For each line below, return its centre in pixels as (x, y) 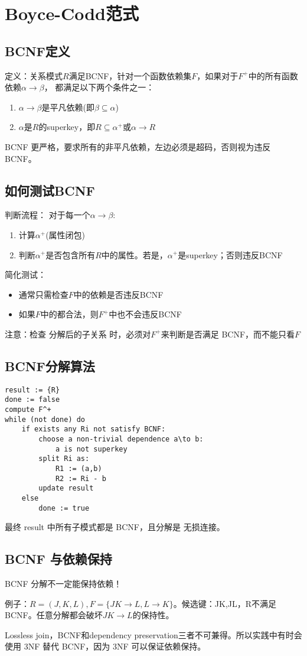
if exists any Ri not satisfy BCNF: (94, 429)
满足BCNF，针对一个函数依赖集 (130, 75)
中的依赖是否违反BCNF (118, 294)
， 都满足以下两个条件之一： (99, 87)
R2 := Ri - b (81, 478)
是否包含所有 (71, 254)
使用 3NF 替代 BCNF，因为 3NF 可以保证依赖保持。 (105, 646)
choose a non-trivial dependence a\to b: (121, 439)
